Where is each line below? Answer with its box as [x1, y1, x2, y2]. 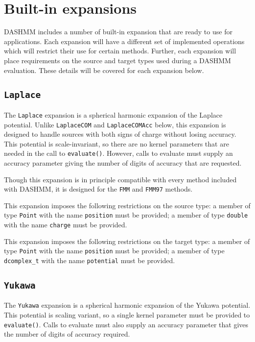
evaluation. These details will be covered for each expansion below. [4, 65, 204, 75]
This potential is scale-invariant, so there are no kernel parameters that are [4, 138, 229, 148]
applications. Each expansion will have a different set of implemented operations [4, 36, 245, 46]
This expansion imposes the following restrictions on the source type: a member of [4, 200, 251, 210]
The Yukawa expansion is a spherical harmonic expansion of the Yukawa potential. [4, 300, 251, 310]
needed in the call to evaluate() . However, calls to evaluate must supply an [4, 148, 233, 158]
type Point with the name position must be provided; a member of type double [4, 210, 248, 220]
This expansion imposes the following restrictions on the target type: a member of [4, 236, 250, 246]
